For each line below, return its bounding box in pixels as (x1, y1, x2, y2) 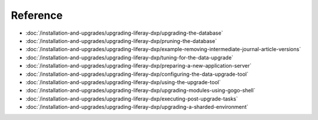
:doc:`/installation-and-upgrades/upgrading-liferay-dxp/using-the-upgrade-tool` (25, 78, 221, 85)
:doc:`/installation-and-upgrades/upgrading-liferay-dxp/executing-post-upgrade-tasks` (25, 95, 238, 102)
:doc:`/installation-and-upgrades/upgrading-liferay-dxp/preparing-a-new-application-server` (25, 62, 252, 69)
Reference (11, 9, 63, 22)
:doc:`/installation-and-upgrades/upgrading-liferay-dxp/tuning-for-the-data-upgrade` (25, 54, 234, 61)
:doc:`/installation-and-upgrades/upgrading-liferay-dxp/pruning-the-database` (25, 37, 217, 44)
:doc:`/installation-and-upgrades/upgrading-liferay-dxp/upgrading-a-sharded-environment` (25, 104, 249, 111)
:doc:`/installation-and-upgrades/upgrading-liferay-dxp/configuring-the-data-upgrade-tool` (25, 71, 249, 78)
